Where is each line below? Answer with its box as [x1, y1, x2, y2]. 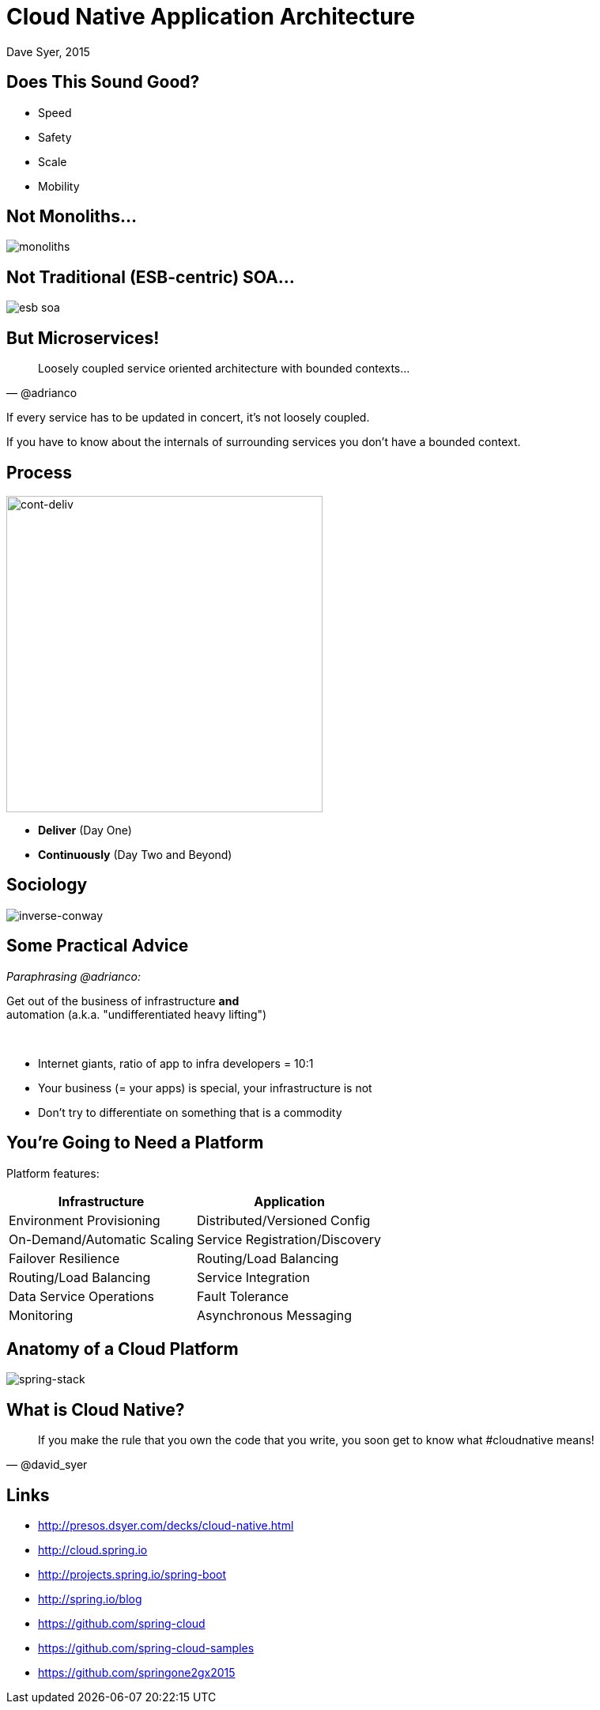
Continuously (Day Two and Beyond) [38, 847, 232, 861]
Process [6, 462, 72, 482]
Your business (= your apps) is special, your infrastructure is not [38, 1080, 372, 1095]
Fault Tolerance [197, 1288, 289, 1304]
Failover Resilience [9, 1250, 120, 1266]
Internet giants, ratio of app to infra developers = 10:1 [38, 1056, 314, 1070]
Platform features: [6, 1166, 100, 1180]
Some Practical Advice [6, 936, 189, 956]
